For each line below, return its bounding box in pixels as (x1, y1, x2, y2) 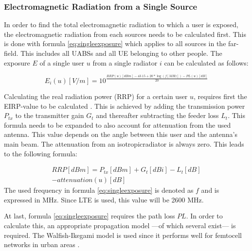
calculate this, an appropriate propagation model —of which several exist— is (4, 220, 236, 230)
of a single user (39, 57, 85, 67)
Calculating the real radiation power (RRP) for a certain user (4, 91, 188, 101)
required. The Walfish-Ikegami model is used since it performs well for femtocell (4, 230, 242, 240)
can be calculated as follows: (164, 57, 249, 67)
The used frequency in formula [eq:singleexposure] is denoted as (4, 185, 194, 195)
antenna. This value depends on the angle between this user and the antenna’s (4, 129, 237, 139)
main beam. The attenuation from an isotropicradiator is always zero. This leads (4, 138, 244, 149)
